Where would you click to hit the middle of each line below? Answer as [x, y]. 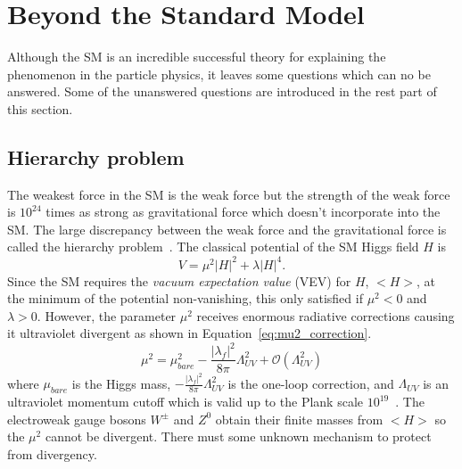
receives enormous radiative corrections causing [326, 315]
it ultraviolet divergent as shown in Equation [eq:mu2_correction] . [190, 333]
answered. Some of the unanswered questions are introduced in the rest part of [222, 91]
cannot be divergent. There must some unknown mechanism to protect [238, 436]
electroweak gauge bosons [77, 419]
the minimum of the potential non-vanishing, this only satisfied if [185, 298]
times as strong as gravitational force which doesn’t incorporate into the [243, 212]
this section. [40, 108]
